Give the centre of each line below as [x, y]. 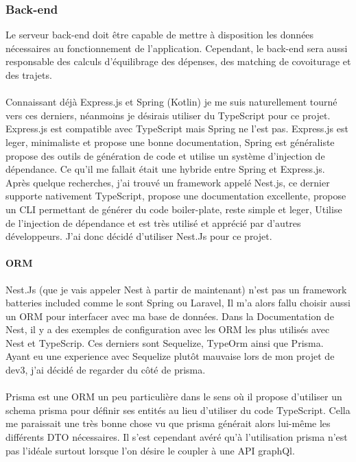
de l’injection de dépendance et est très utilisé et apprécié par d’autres [153, 222]
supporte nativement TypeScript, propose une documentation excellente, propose [176, 196]
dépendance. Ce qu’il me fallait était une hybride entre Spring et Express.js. [165, 169]
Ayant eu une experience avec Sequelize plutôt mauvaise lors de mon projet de [170, 356]
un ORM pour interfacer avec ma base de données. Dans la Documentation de [170, 316]
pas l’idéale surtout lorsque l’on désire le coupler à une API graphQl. [150, 450]
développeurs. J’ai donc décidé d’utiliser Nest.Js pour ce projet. [139, 236]
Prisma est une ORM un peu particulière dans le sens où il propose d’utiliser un [174, 397]
